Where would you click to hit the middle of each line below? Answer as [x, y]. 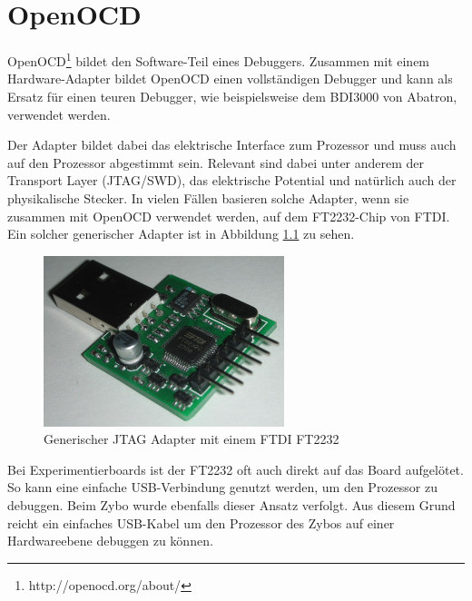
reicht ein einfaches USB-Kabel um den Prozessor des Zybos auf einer [201, 522]
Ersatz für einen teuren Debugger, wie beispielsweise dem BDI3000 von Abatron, [232, 96]
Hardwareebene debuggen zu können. [110, 541]
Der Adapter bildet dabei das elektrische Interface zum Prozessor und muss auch [232, 145]
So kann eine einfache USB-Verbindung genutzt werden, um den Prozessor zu [222, 487]
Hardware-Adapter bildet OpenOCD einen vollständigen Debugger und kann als [230, 79]
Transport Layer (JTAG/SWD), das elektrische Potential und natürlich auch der [232, 180]
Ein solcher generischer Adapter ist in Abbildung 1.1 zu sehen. [181, 234]
